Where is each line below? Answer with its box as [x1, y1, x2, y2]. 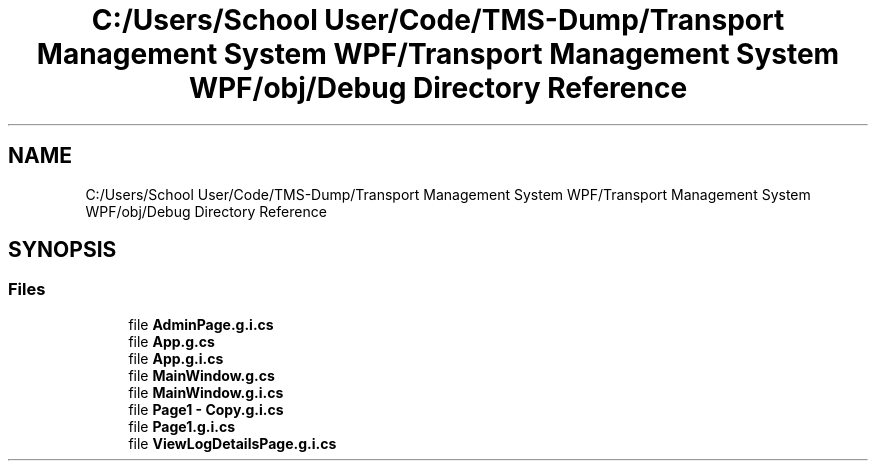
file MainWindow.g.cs [128, 366, 275, 384]
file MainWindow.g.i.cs [128, 383, 284, 401]
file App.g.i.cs [128, 349, 224, 367]
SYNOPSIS [8, 237, 117, 263]
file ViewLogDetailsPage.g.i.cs [128, 434, 337, 452]
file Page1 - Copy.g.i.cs [128, 400, 284, 418]
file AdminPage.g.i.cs [128, 315, 274, 333]
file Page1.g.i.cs [128, 417, 235, 435]
